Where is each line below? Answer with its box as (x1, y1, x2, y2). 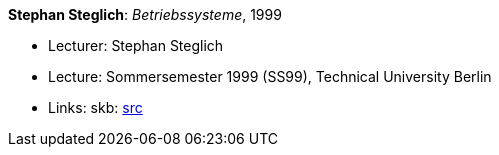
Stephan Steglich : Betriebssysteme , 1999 (8, 6, 282, 23)
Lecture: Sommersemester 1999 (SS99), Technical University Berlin (48, 68, 492, 85)
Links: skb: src (48, 99, 143, 116)
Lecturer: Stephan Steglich (48, 37, 224, 54)
